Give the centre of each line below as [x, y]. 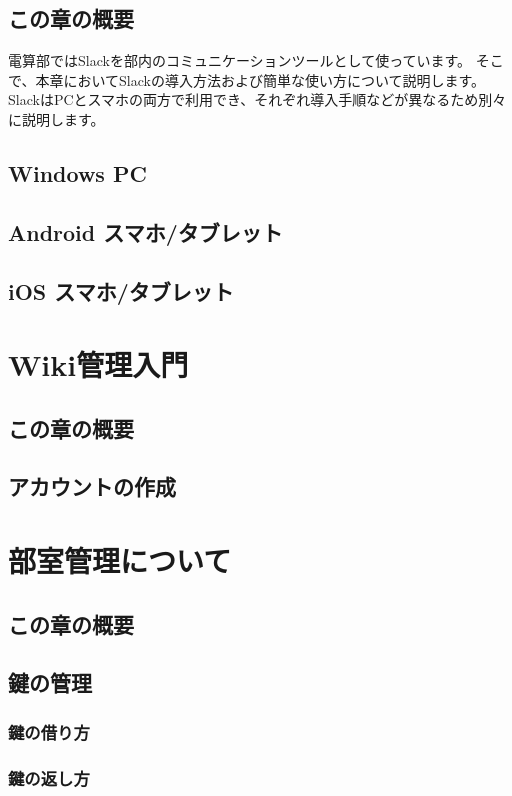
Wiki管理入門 [98, 364]
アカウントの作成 [92, 486]
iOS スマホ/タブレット [121, 290]
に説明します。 [56, 118]
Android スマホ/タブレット [145, 231]
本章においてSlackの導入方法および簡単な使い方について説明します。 [260, 79]
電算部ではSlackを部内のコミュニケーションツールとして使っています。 [240, 60]
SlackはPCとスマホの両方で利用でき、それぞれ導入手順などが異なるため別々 [257, 99]
